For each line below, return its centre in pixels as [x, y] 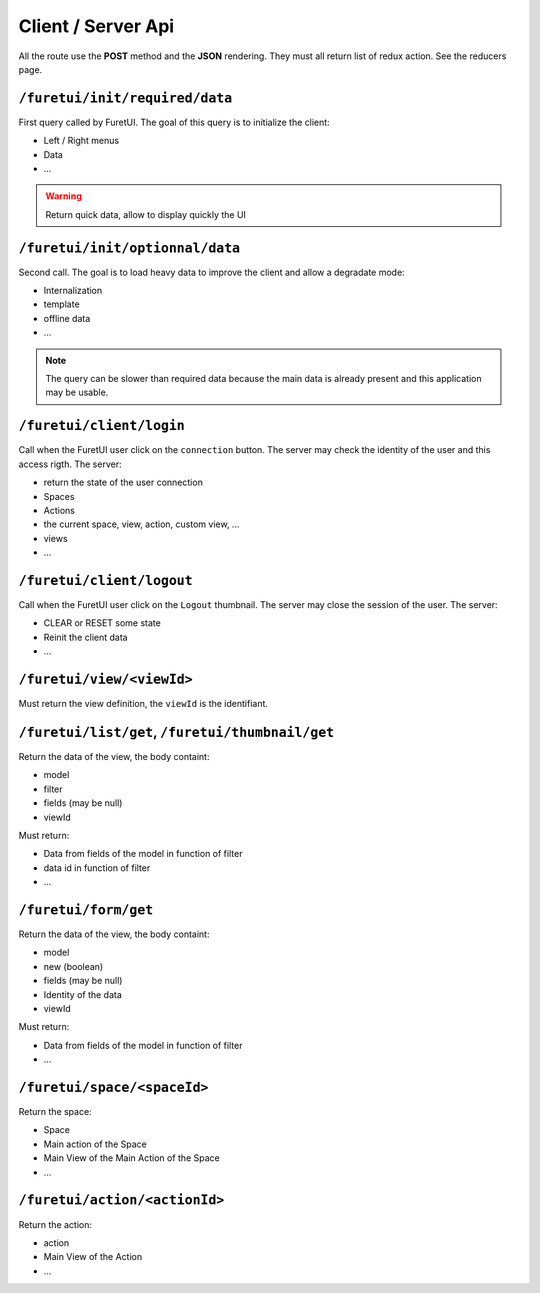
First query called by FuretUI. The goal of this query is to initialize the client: [174, 122]
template [61, 304]
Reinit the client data [86, 637]
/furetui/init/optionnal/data [129, 248]
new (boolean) [73, 966]
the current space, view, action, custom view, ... [141, 524]
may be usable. [77, 392]
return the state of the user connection [123, 482]
